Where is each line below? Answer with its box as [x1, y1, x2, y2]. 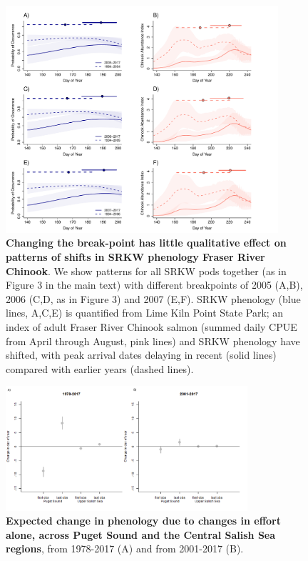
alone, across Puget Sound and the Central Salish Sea [6, 527, 276, 542]
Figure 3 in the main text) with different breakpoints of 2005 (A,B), [6, 277, 303, 292]
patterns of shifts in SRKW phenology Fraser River [6, 249, 265, 264]
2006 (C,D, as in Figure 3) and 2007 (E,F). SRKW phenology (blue [6, 291, 301, 306]
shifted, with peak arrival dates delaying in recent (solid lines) [6, 347, 277, 362]
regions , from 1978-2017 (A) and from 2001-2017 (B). [6, 541, 244, 556]
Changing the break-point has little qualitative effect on [6, 235, 287, 250]
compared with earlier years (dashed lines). [6, 361, 194, 376]
